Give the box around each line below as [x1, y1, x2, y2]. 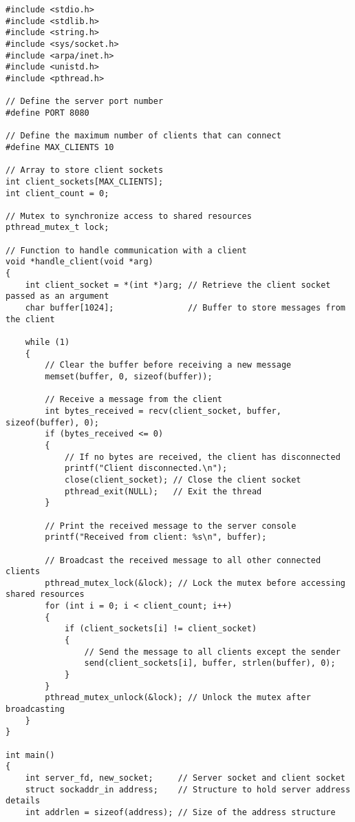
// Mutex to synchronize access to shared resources [6, 211, 252, 221]
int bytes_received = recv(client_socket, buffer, [45, 405, 281, 416]
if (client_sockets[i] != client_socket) [64, 624, 257, 634]
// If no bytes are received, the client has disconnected [64, 452, 341, 462]
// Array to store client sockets [6, 165, 164, 176]
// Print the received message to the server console [45, 520, 297, 531]
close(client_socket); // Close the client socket [64, 474, 301, 485]
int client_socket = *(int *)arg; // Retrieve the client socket [25, 280, 331, 290]
